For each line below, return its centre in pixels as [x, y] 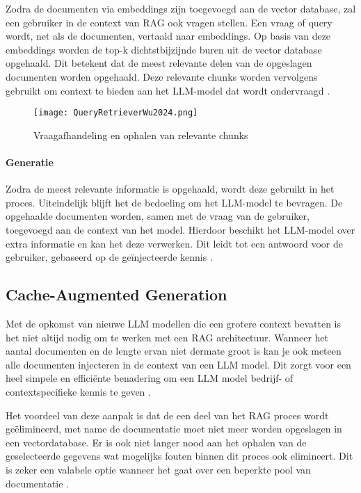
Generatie [30, 162]
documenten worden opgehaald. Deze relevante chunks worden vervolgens [162, 76]
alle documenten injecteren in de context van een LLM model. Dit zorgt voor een [178, 364]
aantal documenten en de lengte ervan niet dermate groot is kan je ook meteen [174, 351]
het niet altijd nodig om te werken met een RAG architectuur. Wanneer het [167, 337]
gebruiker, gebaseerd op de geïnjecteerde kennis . [109, 257]
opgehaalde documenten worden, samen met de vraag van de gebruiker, [158, 216]
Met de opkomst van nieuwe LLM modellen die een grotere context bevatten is [174, 323]
